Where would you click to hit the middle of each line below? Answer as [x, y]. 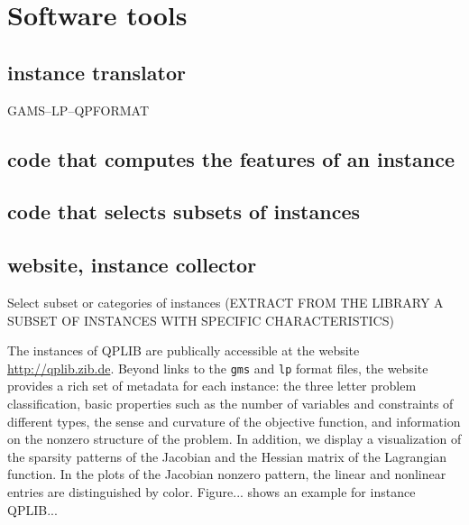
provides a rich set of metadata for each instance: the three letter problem [212, 386]
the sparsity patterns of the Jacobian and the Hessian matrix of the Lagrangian [227, 456]
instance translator [97, 72]
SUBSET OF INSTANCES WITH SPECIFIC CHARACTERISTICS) [201, 320]
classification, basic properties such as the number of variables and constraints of [230, 403]
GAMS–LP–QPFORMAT [78, 110]
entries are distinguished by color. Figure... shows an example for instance [212, 491]
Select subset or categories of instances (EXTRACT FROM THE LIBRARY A [225, 302]
